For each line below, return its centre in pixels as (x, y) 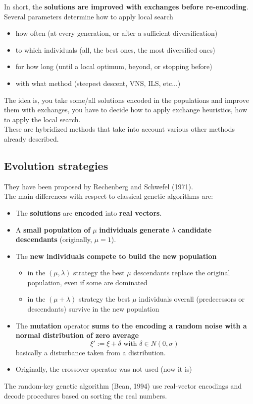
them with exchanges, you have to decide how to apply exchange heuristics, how (126, 110)
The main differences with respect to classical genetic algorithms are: (109, 196)
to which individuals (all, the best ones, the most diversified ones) (115, 49)
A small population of (53, 229)
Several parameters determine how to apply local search (89, 16)
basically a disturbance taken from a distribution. (91, 352)
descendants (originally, (54, 239)
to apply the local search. (42, 119)
